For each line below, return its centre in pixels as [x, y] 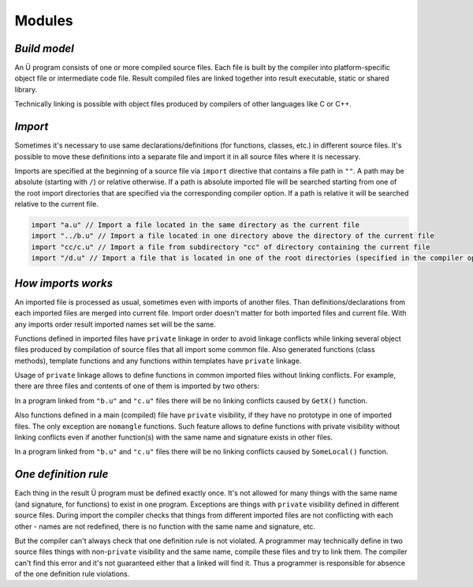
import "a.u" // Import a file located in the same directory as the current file [196, 225]
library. [26, 89]
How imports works [64, 283]
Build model [44, 49]
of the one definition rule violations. [72, 574]
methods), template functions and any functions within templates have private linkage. [158, 361]
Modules [44, 21]
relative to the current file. [56, 204]
